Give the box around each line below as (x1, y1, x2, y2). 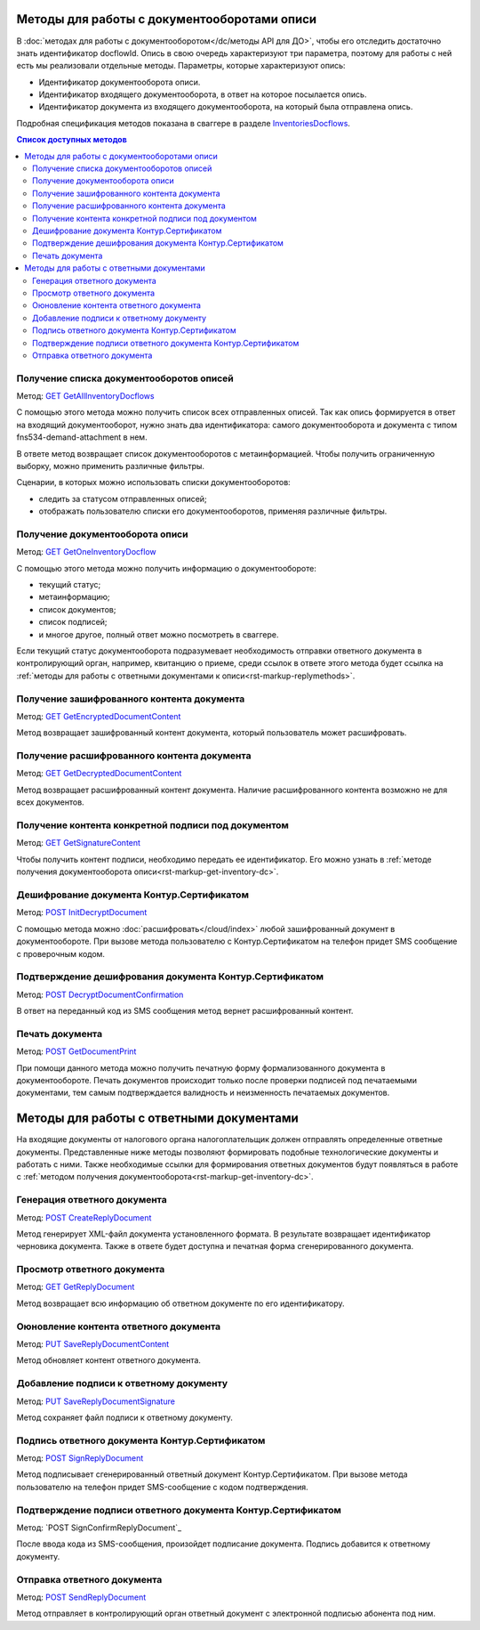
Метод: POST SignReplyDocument (16, 1453, 144, 1464)
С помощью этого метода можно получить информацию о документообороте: (16, 563, 317, 573)
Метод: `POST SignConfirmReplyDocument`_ (16, 1522, 182, 1533)
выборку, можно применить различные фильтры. (16, 460, 204, 471)
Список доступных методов (16, 134, 128, 145)
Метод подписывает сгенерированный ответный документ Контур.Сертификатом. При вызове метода (16, 1469, 408, 1480)
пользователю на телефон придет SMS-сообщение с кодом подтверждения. (16, 1481, 308, 1492)
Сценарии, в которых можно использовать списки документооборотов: (16, 477, 291, 488)
